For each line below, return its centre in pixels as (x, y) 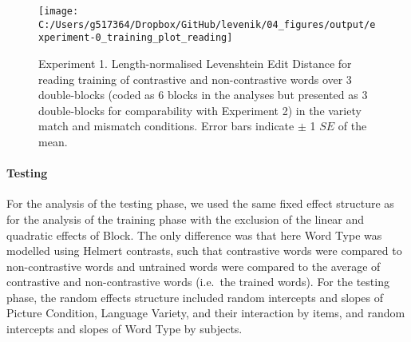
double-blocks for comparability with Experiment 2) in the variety (200, 110)
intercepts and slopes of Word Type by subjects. (124, 329)
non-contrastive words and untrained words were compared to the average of (194, 266)
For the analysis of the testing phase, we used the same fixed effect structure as (200, 203)
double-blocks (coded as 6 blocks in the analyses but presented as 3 (203, 95)
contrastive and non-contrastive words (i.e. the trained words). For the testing (198, 282)
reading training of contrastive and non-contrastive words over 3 (195, 79)
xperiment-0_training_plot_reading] (136, 38)
